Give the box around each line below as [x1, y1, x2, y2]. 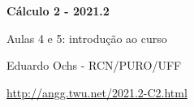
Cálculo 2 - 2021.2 [6, 2, 110, 19]
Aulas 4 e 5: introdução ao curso [6, 29, 167, 46]
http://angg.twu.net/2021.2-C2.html [6, 83, 188, 101]
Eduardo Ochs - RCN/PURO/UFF [6, 57, 182, 74]
